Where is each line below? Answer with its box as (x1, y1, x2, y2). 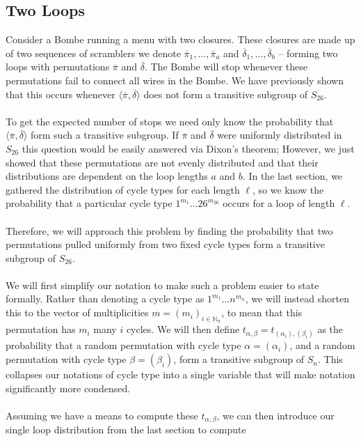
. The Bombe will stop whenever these (144, 59, 308, 74)
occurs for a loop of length (223, 196, 335, 210)
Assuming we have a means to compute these (6, 408, 198, 422)
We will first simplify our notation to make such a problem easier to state (6, 277, 319, 292)
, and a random (289, 338, 355, 353)
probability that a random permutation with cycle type (6, 338, 241, 353)
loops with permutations (6, 59, 110, 74)
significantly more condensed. (6, 380, 131, 395)
